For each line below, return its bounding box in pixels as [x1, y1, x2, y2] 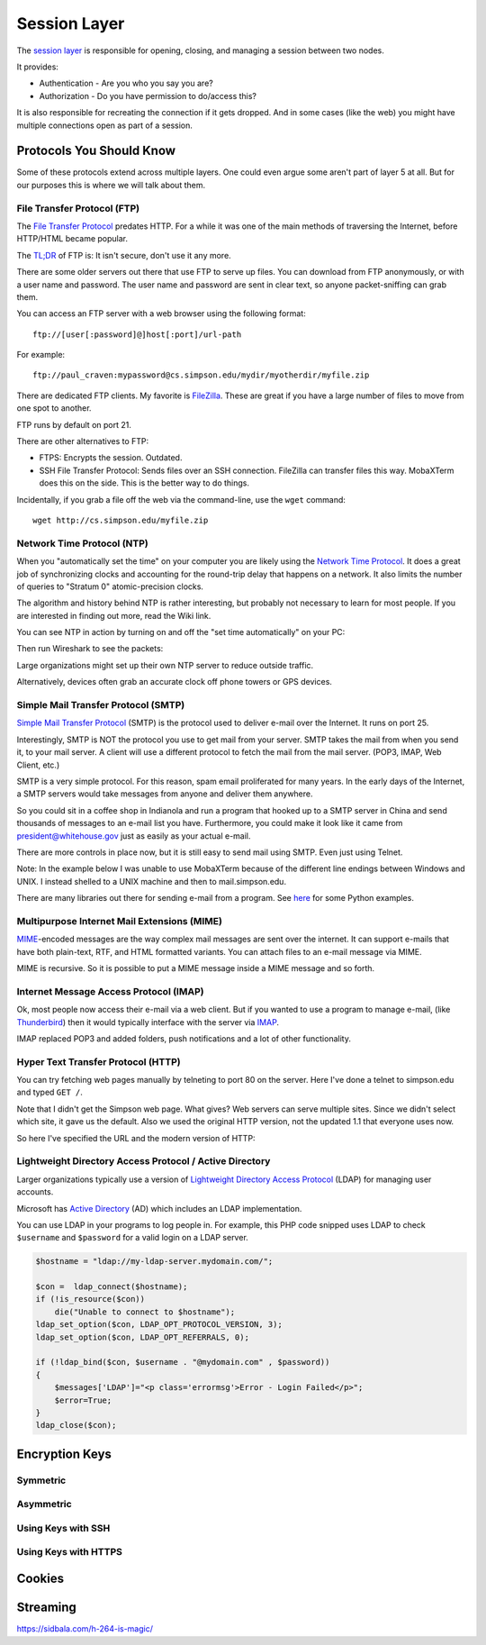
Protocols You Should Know [16, 143, 175, 159]
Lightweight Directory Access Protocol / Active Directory [16, 1155, 271, 1168]
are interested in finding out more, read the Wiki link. [16, 610, 211, 621]
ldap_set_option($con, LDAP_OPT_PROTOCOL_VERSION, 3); [35, 1320, 283, 1330]
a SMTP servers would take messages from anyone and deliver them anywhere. [16, 788, 314, 799]
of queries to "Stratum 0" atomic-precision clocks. [16, 581, 204, 592]
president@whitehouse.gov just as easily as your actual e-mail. [16, 830, 251, 841]
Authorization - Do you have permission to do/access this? [39, 90, 256, 101]
